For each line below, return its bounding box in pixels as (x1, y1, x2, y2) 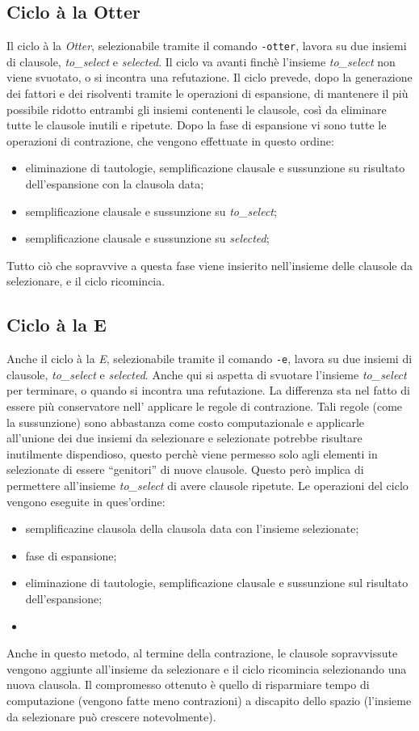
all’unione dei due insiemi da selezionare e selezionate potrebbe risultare (6, 429, 362, 446)
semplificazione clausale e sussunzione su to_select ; (25, 202, 277, 219)
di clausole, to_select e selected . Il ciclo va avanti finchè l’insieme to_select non (6, 53, 396, 70)
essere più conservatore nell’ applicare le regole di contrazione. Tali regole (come (6, 398, 403, 415)
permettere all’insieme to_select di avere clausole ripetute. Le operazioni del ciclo (6, 477, 409, 493)
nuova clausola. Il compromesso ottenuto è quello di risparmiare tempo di (6, 676, 370, 693)
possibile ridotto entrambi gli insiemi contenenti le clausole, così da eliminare (6, 100, 387, 117)
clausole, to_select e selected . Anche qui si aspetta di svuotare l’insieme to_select (6, 365, 407, 382)
